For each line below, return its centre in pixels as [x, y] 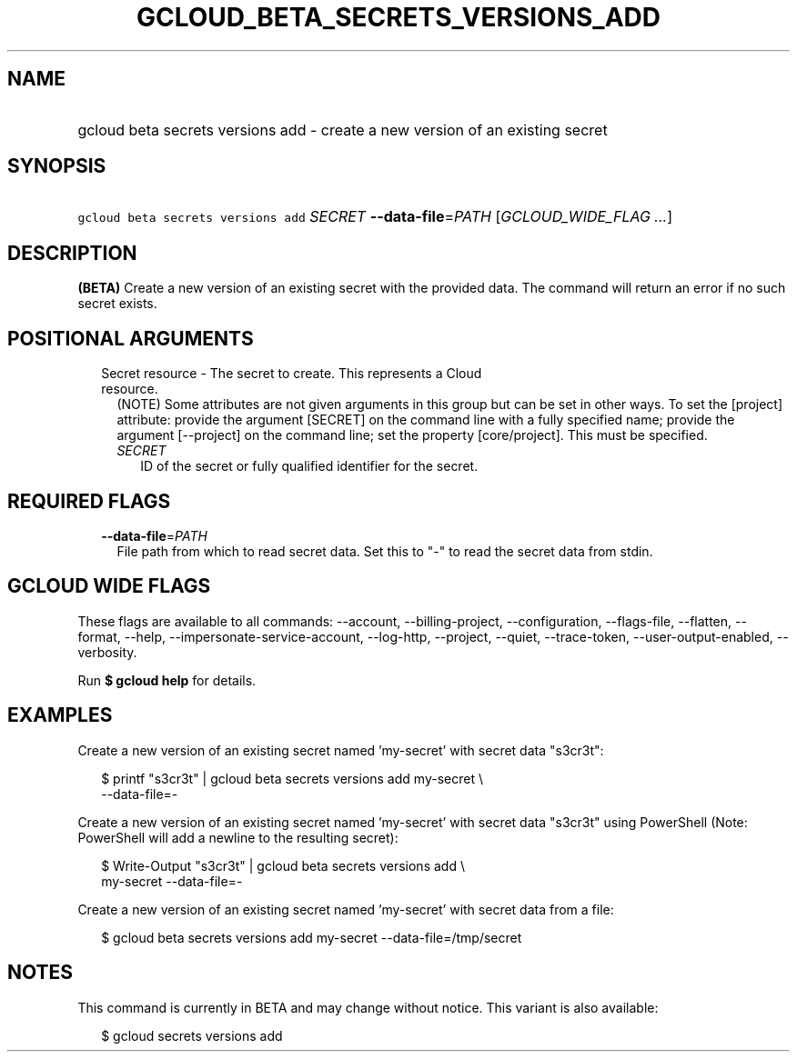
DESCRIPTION [72, 253]
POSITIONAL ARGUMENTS [131, 338]
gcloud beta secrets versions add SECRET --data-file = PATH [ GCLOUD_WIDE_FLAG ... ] [375, 217]
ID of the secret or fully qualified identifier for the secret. [309, 466]
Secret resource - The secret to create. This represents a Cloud [292, 374]
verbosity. [107, 652]
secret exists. [117, 304]
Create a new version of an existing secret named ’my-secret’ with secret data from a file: [346, 909]
